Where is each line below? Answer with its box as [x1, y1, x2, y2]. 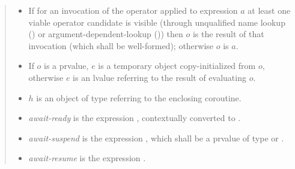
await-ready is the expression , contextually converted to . [28, 111, 241, 124]
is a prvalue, [44, 59, 89, 72]
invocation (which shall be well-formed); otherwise [28, 39, 214, 52]
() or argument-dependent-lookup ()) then [28, 28, 183, 40]
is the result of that [192, 28, 264, 40]
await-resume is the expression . [28, 152, 146, 164]
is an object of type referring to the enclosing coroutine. [36, 91, 242, 104]
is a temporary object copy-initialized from [98, 59, 256, 72]
